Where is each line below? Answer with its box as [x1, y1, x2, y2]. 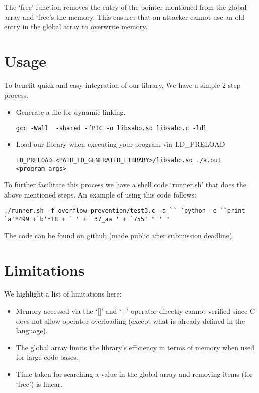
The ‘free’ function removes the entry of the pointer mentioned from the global [4, 2, 247, 12]
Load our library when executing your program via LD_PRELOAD [16, 139, 225, 149]
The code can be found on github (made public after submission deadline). [4, 230, 234, 240]
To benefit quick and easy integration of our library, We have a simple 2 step [4, 79, 241, 90]
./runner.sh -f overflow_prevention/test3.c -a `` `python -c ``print [4, 207, 245, 215]
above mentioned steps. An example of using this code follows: [4, 189, 196, 200]
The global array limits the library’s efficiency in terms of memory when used [16, 342, 254, 352]
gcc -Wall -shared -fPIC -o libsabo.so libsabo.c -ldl [16, 124, 207, 132]
